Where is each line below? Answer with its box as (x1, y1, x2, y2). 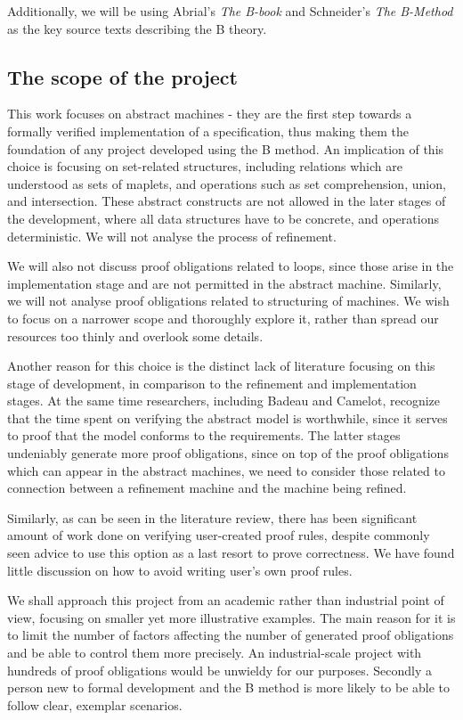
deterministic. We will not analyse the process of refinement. (7, 226, 337, 245)
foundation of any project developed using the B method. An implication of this (7, 139, 444, 158)
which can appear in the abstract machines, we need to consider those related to (7, 461, 445, 479)
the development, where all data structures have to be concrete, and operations (7, 209, 439, 227)
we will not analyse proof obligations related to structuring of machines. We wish (7, 291, 450, 310)
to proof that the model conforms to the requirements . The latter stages (7, 426, 401, 445)
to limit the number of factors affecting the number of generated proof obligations (7, 626, 454, 644)
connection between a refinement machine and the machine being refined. (7, 479, 407, 497)
